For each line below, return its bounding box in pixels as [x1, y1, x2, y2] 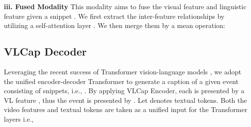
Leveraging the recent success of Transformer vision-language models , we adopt [4, 66, 241, 76]
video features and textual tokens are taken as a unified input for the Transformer [4, 104, 248, 114]
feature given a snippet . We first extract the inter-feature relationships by [4, 11, 225, 21]
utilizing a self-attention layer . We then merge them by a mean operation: [4, 20, 225, 30]
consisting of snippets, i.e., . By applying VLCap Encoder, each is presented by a [4, 85, 245, 96]
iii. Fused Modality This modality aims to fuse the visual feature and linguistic [4, 1, 247, 11]
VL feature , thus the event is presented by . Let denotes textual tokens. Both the [4, 95, 247, 105]
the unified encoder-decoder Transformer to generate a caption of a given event [4, 76, 239, 86]
